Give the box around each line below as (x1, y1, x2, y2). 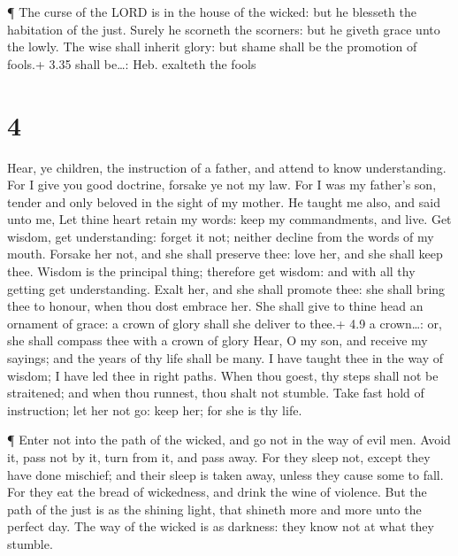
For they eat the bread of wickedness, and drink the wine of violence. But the (7, 483, 427, 501)
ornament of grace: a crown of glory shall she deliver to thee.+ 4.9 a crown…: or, (7, 313, 442, 332)
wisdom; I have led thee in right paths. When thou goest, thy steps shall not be (7, 366, 439, 384)
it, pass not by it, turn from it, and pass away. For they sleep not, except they (7, 448, 431, 466)
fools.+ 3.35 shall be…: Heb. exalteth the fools (7, 54, 256, 73)
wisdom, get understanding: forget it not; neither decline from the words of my (7, 227, 434, 245)
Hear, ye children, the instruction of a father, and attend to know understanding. (7, 158, 447, 176)
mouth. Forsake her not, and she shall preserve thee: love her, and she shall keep (7, 244, 443, 263)
